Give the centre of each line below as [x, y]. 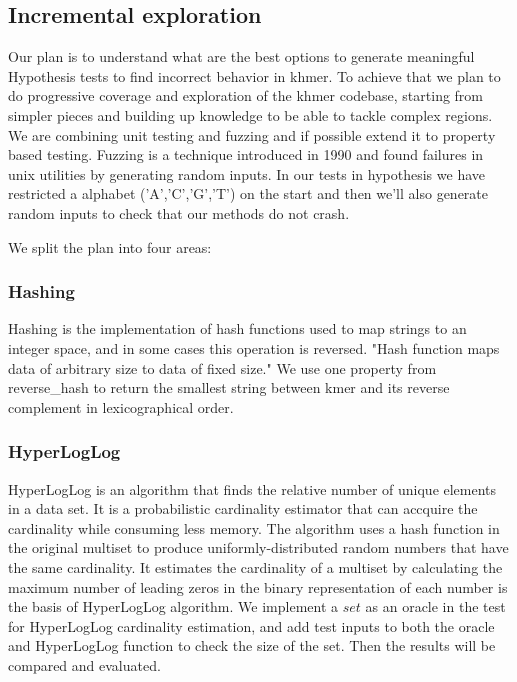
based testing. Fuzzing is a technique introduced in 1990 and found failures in [246, 154]
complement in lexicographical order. [121, 406]
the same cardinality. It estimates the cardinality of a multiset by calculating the [255, 566]
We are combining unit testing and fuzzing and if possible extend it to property [252, 134]
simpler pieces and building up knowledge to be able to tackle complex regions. [250, 114]
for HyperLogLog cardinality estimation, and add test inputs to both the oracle [251, 625]
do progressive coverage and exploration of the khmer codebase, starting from [246, 95]
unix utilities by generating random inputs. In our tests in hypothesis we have [246, 173]
